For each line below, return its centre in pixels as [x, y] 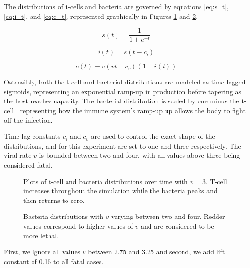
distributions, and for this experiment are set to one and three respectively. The [123, 145]
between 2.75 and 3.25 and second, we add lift [157, 252]
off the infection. [28, 120]
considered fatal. [28, 165]
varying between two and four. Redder [168, 216]
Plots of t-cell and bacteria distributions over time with [106, 181]
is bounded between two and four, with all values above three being [140, 155]
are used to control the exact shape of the [153, 136]
